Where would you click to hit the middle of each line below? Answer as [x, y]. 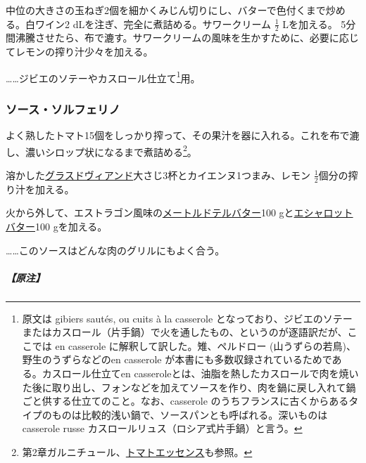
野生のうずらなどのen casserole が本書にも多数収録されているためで [177, 359]
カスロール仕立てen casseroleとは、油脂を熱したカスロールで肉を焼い [200, 373]
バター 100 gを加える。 [57, 226]
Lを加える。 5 [314, 24]
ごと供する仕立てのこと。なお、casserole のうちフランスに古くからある [185, 401]
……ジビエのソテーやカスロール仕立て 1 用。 [103, 77]
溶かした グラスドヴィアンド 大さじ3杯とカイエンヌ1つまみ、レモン [158, 175]
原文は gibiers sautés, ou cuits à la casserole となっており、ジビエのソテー [187, 318]
